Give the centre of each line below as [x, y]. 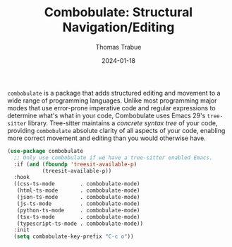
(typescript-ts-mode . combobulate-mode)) [80, 224]
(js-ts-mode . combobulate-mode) [78, 203]
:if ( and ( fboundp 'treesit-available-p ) [75, 164]
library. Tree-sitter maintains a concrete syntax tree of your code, [123, 123]
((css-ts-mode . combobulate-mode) [77, 184]
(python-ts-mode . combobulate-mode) [78, 210]
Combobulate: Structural [118, 12]
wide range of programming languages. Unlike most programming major [112, 100]
